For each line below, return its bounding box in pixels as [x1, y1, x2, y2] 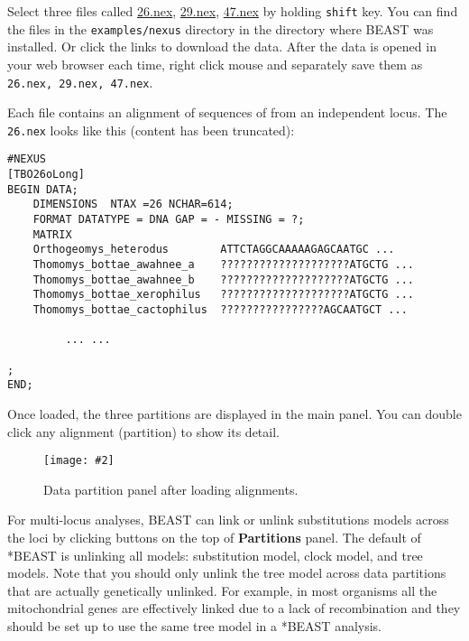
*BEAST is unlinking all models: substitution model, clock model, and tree [7, 545, 423, 564]
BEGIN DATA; [7, 182, 78, 196]
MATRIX [32, 228, 72, 241]
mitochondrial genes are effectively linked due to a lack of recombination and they [7, 599, 461, 618]
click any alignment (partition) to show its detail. [7, 422, 280, 441]
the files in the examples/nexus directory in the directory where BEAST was [7, 19, 434, 38]
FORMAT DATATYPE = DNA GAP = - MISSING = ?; [32, 213, 305, 227]
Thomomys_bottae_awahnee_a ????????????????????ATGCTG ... [32, 258, 415, 271]
